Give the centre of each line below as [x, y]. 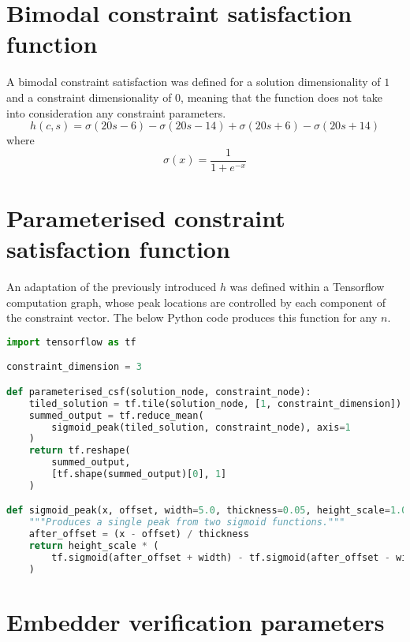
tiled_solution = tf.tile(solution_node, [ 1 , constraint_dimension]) [215, 403]
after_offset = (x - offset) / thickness [139, 534]
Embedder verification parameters [196, 621]
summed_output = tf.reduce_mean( [116, 415]
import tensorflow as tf [71, 342]
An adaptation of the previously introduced [112, 287]
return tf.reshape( [80, 451]
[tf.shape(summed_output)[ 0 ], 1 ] [139, 474]
